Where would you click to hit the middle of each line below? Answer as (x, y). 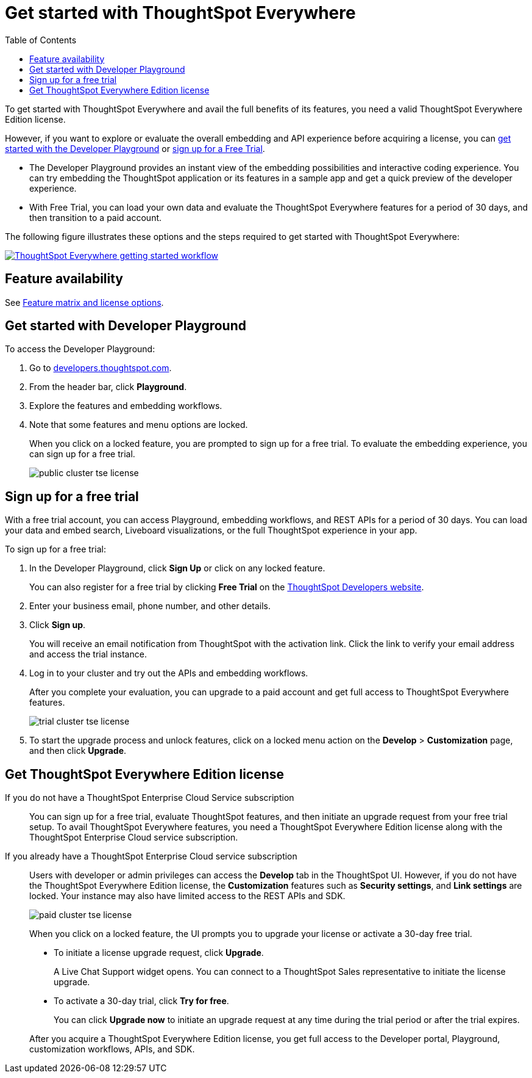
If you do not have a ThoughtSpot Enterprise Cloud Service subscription (150, 798)
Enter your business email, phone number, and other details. (150, 606)
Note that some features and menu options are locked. (139, 425)
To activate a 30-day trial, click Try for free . (141, 1001)
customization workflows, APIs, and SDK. (112, 1049)
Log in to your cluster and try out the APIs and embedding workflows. (169, 673)
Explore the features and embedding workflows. (126, 406)
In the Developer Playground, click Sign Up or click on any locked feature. (177, 568)
